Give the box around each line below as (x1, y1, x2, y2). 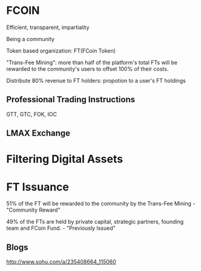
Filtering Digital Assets (6, 152, 123, 166)
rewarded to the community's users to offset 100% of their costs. (6, 65, 169, 73)
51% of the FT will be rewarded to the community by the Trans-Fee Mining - (6, 200, 196, 207)
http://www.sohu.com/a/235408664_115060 (6, 258, 116, 266)
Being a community (6, 35, 54, 42)
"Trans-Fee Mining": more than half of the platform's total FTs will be (6, 59, 177, 66)
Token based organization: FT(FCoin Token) (6, 47, 116, 54)
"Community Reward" (6, 206, 61, 214)
